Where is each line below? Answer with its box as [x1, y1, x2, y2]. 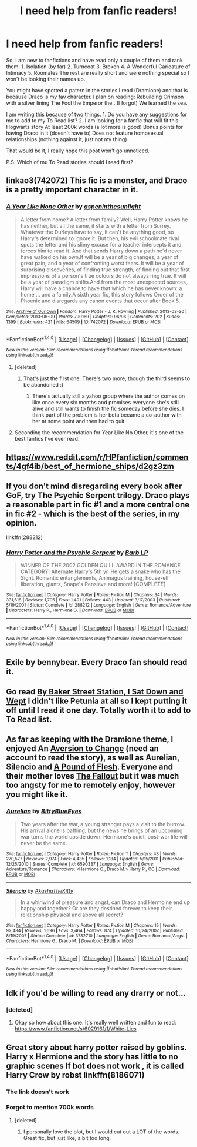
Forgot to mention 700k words [6, 1103, 94, 1112]
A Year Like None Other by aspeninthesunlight [6, 202, 141, 211]
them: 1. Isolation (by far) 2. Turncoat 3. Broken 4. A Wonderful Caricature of [6, 63, 191, 70]
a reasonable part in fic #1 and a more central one [6, 500, 190, 510]
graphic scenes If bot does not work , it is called [6, 1060, 184, 1070]
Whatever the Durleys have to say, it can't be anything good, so [20, 228, 174, 235]
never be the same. [20, 839, 67, 846]
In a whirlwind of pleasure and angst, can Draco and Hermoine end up [20, 899, 191, 906]
